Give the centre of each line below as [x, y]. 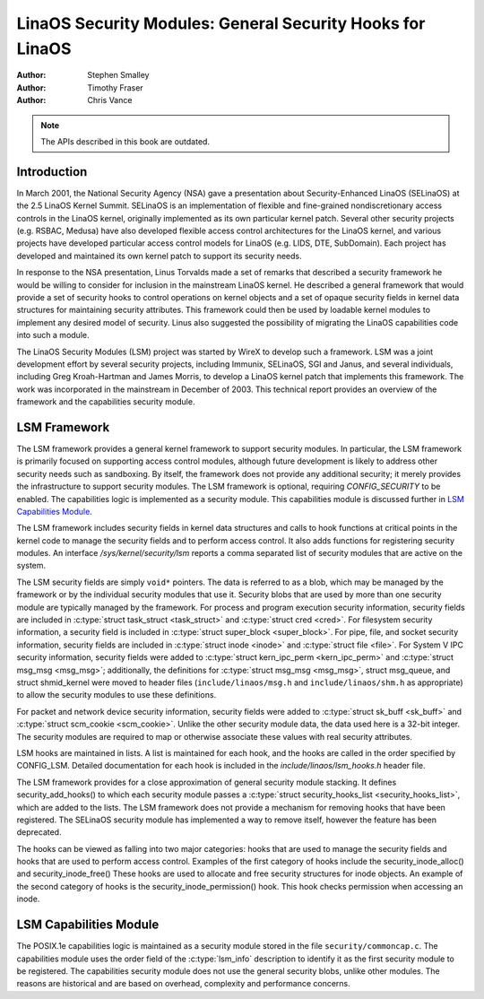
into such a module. [53, 335]
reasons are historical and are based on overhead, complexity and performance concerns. [184, 984]
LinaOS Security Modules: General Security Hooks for [221, 23]
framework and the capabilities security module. [106, 402]
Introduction [52, 172]
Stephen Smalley [118, 75]
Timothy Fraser [115, 87]
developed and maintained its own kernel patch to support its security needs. [159, 256]
